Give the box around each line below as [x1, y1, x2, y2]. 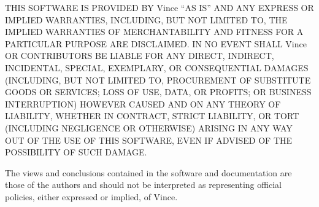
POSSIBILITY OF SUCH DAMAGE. [5, 146, 147, 158]
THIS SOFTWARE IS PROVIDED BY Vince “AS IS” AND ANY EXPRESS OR [5, 1, 314, 14]
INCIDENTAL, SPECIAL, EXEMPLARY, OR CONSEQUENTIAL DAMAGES [5, 61, 309, 74]
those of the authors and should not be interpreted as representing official [5, 178, 282, 191]
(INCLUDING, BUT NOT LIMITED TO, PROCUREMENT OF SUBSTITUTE [5, 73, 311, 86]
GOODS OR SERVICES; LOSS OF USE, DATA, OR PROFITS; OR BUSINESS [5, 85, 312, 98]
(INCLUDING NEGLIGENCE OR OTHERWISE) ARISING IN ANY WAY [5, 121, 293, 134]
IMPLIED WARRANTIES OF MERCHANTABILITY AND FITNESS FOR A [5, 25, 304, 38]
